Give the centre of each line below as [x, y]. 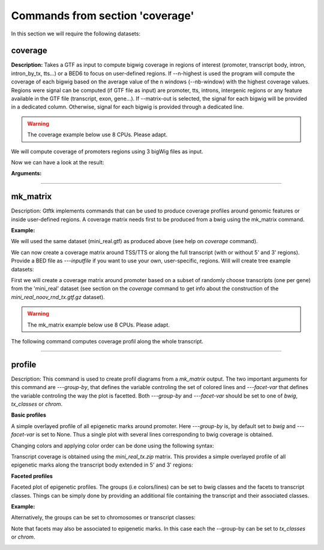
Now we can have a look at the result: [58, 162]
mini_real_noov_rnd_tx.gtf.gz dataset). [58, 297]
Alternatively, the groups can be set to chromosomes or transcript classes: [103, 518]
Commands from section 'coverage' [103, 16]
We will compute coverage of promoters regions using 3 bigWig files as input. [107, 151]
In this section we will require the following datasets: [76, 34]
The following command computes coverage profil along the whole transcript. [107, 341]
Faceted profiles [32, 476]
